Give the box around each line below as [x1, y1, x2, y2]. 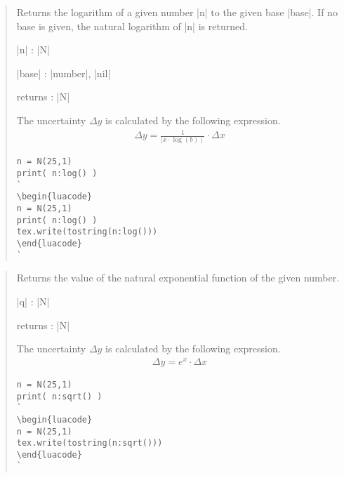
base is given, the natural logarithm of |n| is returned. [16, 18, 248, 33]
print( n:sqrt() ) [16, 391, 102, 401]
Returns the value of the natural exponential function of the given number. [16, 270, 340, 285]
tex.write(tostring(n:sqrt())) [16, 438, 163, 449]
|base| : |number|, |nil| [16, 65, 111, 80]
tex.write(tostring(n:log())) [16, 227, 158, 237]
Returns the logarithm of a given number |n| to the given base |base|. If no [16, 5, 338, 19]
